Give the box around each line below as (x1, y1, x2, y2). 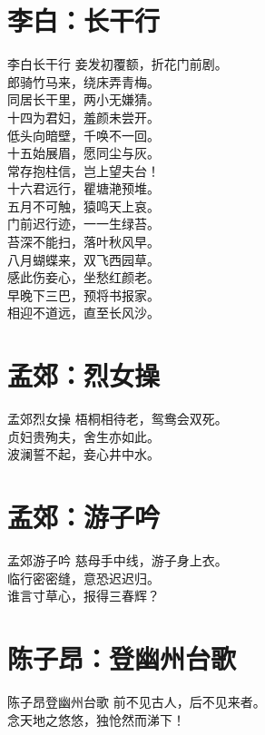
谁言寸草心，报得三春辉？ (7, 586, 160, 605)
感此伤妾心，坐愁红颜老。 (7, 268, 160, 287)
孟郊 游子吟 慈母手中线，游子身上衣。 (7, 551, 228, 570)
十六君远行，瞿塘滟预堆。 (7, 179, 160, 198)
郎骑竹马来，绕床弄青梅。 (7, 72, 160, 91)
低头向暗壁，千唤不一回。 (7, 125, 160, 144)
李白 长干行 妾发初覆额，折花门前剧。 (7, 54, 228, 73)
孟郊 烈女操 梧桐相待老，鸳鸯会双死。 (7, 409, 228, 428)
